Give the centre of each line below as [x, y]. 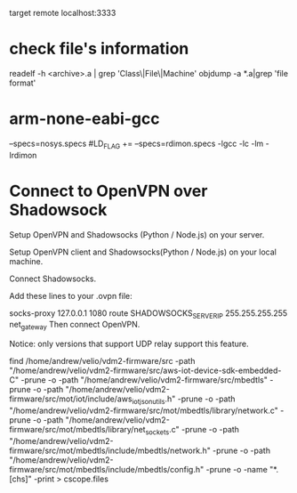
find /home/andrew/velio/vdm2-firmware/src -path [102, 361]
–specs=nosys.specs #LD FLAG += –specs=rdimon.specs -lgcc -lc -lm [136, 144]
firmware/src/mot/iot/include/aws [71, 399]
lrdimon [23, 155]
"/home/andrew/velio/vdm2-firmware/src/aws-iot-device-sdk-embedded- [145, 371]
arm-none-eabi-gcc [84, 119]
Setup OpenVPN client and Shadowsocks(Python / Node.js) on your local [143, 252]
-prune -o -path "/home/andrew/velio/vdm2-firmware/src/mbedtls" [144, 380]
